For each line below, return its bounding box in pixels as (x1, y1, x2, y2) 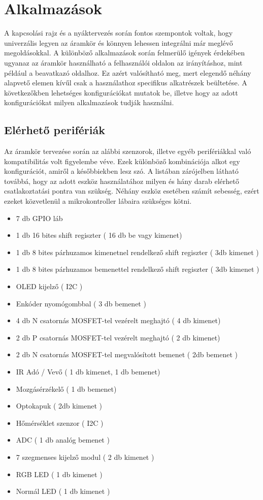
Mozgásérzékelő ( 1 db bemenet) (16, 383, 117, 394)
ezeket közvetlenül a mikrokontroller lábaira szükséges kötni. (4, 196, 192, 206)
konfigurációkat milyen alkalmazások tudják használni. (4, 97, 174, 108)
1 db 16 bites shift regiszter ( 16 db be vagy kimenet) (16, 230, 182, 240)
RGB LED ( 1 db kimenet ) (16, 468, 103, 479)
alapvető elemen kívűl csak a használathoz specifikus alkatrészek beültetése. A (4, 77, 247, 88)
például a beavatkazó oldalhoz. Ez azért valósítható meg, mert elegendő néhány (4, 67, 251, 78)
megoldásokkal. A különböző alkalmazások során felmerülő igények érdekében (4, 47, 245, 58)
